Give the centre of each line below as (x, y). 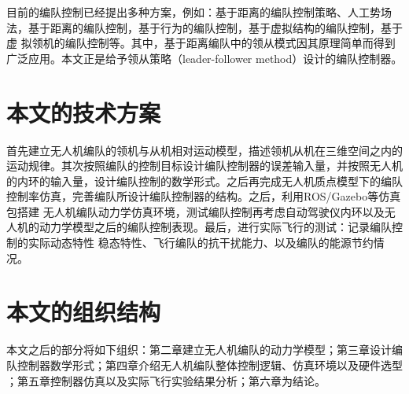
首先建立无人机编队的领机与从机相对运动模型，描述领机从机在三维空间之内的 (204, 150)
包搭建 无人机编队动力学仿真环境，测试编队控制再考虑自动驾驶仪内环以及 (195, 211)
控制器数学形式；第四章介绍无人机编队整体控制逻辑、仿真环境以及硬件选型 (210, 365)
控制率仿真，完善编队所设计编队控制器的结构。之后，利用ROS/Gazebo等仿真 (204, 196)
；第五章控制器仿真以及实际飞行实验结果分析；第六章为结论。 (166, 380)
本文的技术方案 (84, 112)
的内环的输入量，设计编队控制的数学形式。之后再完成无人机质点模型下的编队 (204, 180)
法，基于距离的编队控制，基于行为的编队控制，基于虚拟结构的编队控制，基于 (204, 27)
